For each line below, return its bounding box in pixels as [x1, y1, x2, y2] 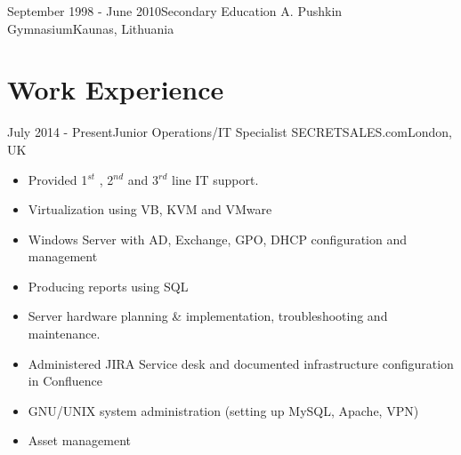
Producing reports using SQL [28, 276, 189, 295]
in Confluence [28, 371, 103, 390]
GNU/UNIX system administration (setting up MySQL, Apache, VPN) [28, 401, 419, 419]
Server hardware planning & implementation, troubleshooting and [28, 307, 388, 325]
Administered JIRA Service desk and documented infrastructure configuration [28, 354, 454, 372]
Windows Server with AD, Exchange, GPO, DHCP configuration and [28, 229, 408, 248]
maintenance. [28, 324, 101, 343]
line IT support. [171, 170, 259, 188]
